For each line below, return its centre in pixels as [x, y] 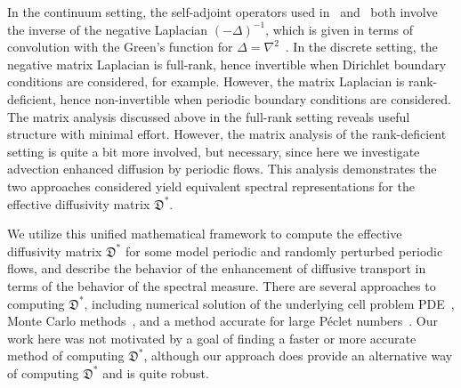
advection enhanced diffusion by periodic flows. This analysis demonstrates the [222, 169]
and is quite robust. [156, 372]
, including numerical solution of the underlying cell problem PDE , [269, 303]
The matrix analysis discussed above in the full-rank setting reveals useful [209, 116]
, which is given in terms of [339, 29]
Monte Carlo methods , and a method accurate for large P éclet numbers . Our [223, 321]
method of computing [66, 356]
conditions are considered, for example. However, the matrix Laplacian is [206, 81]
